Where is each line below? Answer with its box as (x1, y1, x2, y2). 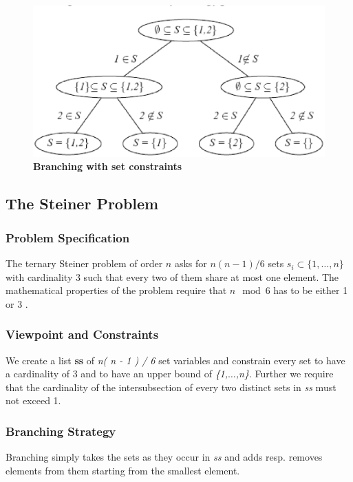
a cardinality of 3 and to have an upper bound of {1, (6, 366, 228, 381)
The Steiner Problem (6, 193, 159, 214)
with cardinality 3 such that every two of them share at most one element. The (6, 269, 339, 284)
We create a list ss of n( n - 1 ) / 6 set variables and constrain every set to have (6, 353, 345, 367)
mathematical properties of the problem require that (6, 283, 227, 297)
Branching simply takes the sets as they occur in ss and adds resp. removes (6, 450, 323, 464)
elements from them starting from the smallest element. (6, 463, 240, 477)
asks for (174, 256, 207, 271)
